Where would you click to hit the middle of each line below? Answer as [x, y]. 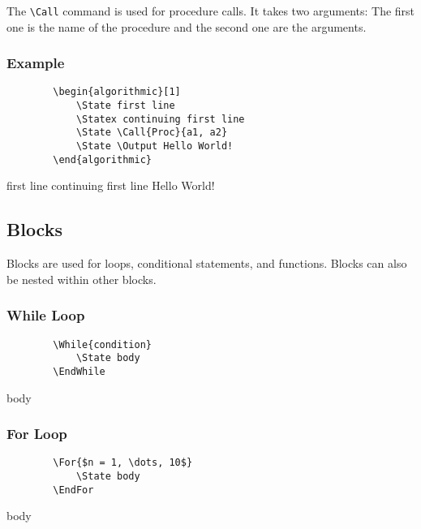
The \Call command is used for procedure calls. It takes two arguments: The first [211, 11]
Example [36, 63]
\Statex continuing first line [160, 119]
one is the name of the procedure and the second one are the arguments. [187, 26]
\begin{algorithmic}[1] [117, 92]
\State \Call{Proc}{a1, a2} [152, 133]
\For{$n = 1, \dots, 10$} [123, 463]
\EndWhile [79, 371]
